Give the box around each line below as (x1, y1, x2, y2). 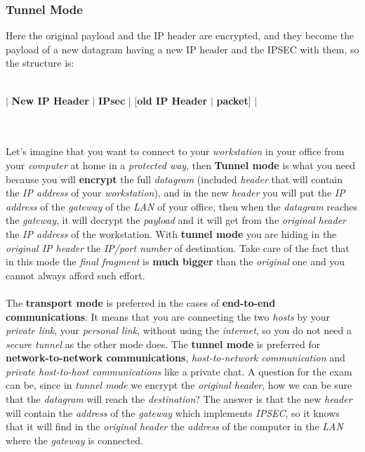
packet (216, 93, 248, 107)
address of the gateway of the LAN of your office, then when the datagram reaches (6, 199, 358, 213)
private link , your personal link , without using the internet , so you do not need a (6, 323, 352, 338)
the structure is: (6, 55, 74, 70)
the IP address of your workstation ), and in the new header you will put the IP (6, 185, 345, 200)
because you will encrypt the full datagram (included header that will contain (6, 171, 343, 186)
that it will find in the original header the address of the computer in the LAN (6, 419, 343, 434)
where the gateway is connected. (6, 432, 143, 447)
